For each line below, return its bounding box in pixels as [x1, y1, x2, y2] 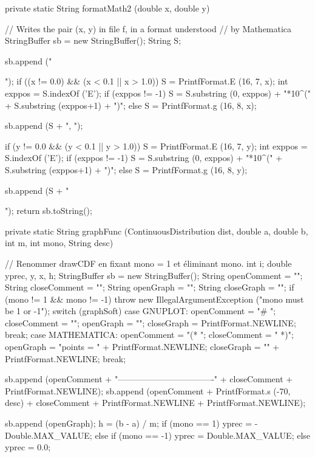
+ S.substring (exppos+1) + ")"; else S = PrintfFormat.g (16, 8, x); [5, 98, 257, 111]
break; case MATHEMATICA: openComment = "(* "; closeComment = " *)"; [5, 328, 294, 341]
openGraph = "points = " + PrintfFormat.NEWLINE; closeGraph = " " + [5, 340, 280, 353]
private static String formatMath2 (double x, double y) [5, 2, 210, 14]
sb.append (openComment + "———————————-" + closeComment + [5, 373, 293, 385]
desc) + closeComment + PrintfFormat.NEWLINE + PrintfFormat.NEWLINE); [5, 396, 306, 409]
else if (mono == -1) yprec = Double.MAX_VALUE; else [95, 428, 311, 441]
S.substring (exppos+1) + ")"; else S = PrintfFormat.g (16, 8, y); [5, 163, 248, 176]
